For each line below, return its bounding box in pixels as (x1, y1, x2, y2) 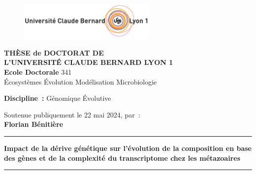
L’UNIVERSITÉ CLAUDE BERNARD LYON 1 (4, 57, 173, 67)
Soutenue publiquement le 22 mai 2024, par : (4, 109, 140, 119)
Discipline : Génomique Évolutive (4, 93, 111, 103)
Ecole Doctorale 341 (4, 67, 72, 77)
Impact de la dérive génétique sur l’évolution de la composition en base (4, 143, 252, 153)
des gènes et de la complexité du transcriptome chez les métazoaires (4, 152, 241, 163)
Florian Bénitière (4, 119, 64, 129)
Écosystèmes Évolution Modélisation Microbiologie (4, 76, 157, 87)
